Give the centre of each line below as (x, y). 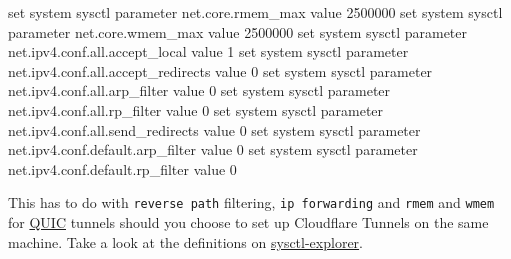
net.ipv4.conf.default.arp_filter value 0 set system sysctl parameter (213, 149)
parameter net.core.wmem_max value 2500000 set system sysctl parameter (237, 31)
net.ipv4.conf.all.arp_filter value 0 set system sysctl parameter (199, 90)
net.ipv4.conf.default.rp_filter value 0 (122, 168)
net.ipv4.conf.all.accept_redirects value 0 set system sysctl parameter (220, 70)
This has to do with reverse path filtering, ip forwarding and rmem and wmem (251, 202)
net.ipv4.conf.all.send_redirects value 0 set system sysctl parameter (214, 129)
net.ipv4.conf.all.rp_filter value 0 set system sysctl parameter (196, 109)
